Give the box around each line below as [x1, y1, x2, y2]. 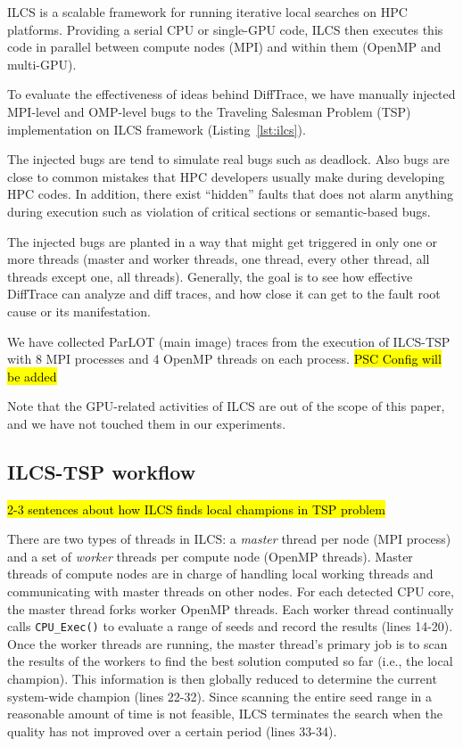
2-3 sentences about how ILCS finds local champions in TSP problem [7, 499, 385, 518]
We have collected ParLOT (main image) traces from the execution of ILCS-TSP [7, 332, 451, 350]
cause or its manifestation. [7, 301, 151, 320]
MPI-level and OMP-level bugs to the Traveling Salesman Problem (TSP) [7, 102, 411, 120]
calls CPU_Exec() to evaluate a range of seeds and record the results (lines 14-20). [7, 617, 453, 636]
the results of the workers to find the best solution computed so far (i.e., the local [7, 652, 453, 670]
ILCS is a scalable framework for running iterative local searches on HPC [7, 3, 408, 21]
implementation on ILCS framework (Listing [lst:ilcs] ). [7, 119, 306, 138]
